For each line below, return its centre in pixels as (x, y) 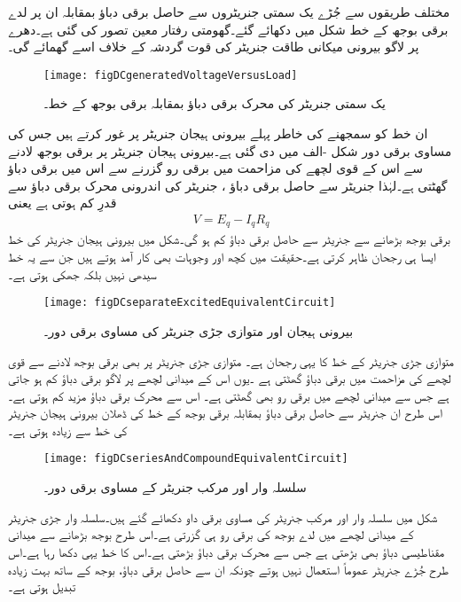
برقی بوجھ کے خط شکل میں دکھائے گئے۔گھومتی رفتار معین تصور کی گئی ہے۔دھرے (228, 29)
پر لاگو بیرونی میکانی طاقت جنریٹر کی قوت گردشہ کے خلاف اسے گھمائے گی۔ (214, 47)
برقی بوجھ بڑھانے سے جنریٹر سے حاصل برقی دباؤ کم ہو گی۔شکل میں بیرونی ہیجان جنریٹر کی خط (229, 239)
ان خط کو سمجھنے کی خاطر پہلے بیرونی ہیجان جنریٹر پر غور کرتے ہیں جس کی (218, 133)
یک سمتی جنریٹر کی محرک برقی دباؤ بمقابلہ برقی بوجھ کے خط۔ (215, 103)
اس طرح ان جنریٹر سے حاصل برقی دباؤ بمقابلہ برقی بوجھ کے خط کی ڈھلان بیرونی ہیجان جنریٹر (225, 413)
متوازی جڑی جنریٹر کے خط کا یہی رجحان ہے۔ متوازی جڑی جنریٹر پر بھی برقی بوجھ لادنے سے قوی (231, 360)
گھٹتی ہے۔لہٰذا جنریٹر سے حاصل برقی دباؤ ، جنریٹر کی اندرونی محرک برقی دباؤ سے (228, 185)
